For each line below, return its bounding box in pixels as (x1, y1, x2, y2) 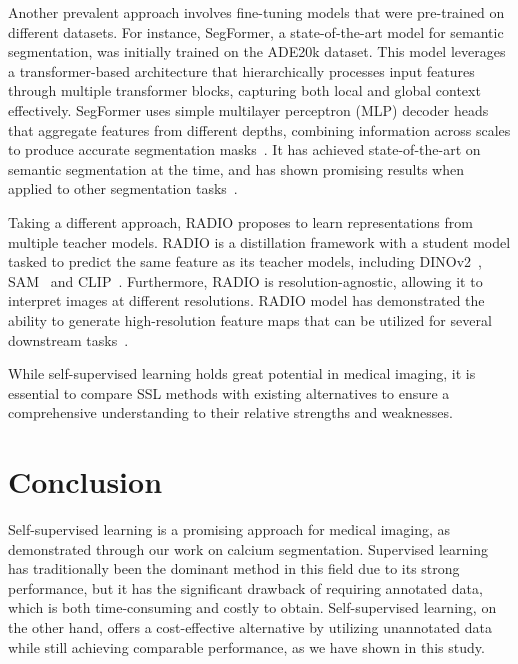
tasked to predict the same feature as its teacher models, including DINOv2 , (8, 251, 482, 272)
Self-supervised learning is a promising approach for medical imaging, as (8, 519, 450, 539)
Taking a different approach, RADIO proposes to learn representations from (8, 211, 473, 232)
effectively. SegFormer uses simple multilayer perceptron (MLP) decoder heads (8, 99, 489, 120)
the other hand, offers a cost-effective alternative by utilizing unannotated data (8, 616, 493, 637)
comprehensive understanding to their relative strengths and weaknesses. (8, 402, 453, 423)
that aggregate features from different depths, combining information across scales (8, 119, 511, 140)
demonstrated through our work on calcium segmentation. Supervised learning (8, 538, 489, 559)
